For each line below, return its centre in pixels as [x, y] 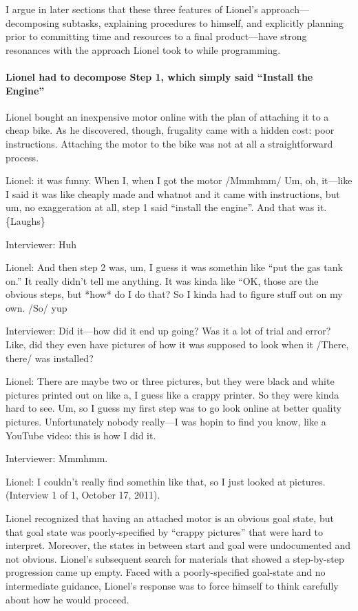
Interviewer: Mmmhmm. [57, 458]
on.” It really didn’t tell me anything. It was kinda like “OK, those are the [162, 280]
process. [22, 157]
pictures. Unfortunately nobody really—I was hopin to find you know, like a [166, 422]
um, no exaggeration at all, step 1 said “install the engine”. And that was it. [166, 207]
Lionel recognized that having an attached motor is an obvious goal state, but [170, 518]
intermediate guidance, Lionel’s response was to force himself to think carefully [172, 585]
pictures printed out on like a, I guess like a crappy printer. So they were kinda [172, 394]
